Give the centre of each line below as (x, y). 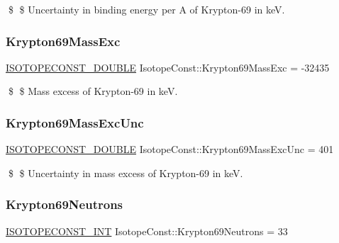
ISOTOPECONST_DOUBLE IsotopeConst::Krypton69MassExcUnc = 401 (170, 149)
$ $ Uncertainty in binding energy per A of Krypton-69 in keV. (146, 9)
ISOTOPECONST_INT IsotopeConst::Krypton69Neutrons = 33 (147, 231)
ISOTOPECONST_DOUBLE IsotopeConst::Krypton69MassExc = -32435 (168, 67)
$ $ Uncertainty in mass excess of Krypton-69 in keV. (126, 173)
